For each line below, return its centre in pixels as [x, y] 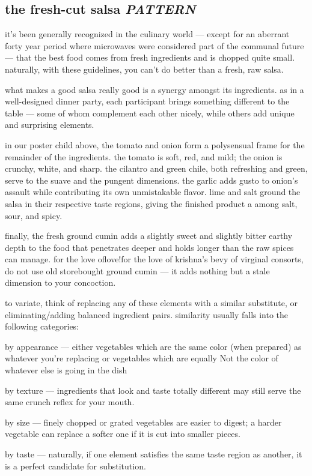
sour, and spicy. [34, 215]
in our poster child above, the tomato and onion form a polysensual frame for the [155, 144]
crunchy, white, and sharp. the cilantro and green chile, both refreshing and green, [156, 168]
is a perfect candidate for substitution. [75, 465]
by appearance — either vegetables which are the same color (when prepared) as [153, 346]
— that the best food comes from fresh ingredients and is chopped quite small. [150, 57]
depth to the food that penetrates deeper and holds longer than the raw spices [149, 247]
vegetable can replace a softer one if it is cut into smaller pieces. [123, 434]
